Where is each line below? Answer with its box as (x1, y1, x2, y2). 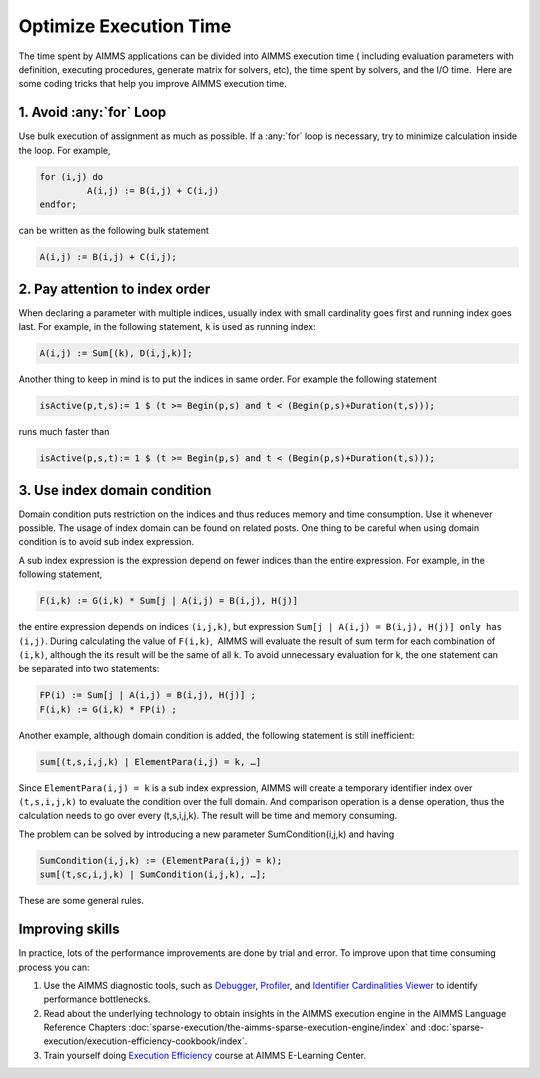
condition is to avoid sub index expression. (18, 536, 195, 548)
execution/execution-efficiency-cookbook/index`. (43, 1035, 248, 1047)
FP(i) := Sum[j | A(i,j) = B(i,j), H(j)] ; (39, 690, 257, 701)
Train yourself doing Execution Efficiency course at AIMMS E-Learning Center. (43, 1049, 367, 1061)
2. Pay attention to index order (18, 280, 211, 297)
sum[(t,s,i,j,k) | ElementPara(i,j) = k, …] (39, 756, 262, 767)
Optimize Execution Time (18, 15, 232, 37)
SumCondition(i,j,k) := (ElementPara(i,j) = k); (39, 855, 283, 866)
